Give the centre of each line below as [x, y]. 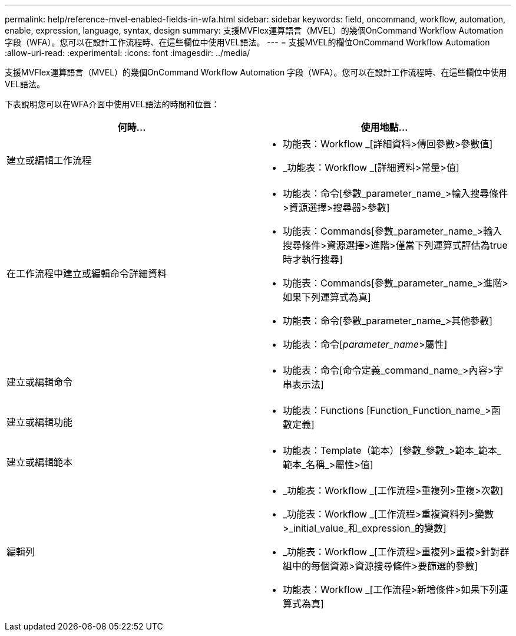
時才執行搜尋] [313, 259]
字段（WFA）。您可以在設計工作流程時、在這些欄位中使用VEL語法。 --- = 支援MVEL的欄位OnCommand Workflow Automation [247, 42]
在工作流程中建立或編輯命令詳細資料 [87, 273]
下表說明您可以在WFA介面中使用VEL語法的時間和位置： [112, 104]
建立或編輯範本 [40, 462]
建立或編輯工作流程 [49, 160]
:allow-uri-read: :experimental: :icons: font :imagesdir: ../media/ [128, 53]
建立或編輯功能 [40, 422]
